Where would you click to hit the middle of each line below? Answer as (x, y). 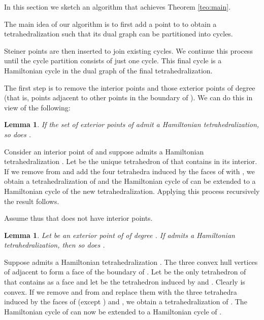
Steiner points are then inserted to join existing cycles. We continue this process (128, 50)
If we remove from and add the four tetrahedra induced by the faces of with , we (129, 171)
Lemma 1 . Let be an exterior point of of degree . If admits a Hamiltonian (120, 235)
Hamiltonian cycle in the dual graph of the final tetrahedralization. (108, 70)
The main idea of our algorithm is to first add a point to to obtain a (110, 24)
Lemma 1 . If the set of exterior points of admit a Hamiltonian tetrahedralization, (132, 124)
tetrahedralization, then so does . (55, 245)
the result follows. (32, 201)
